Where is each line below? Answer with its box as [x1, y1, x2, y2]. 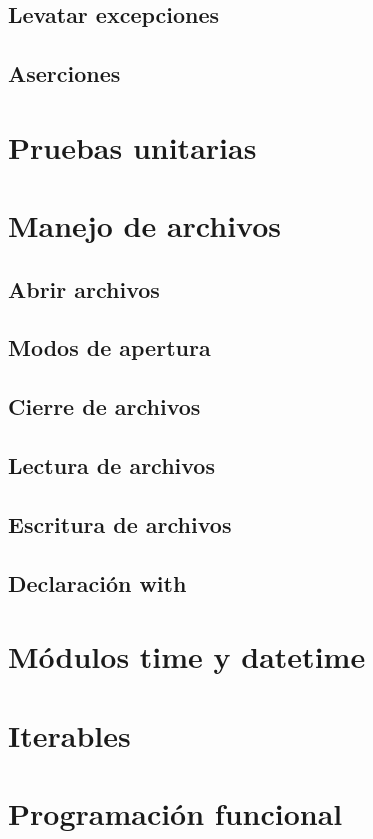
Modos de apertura [8, 332, 211, 363]
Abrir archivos [8, 273, 160, 304]
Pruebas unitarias [8, 126, 257, 167]
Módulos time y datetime [8, 636, 366, 677]
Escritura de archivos [8, 508, 232, 539]
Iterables [8, 714, 131, 755]
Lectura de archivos [8, 450, 215, 481]
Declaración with [8, 567, 187, 598]
